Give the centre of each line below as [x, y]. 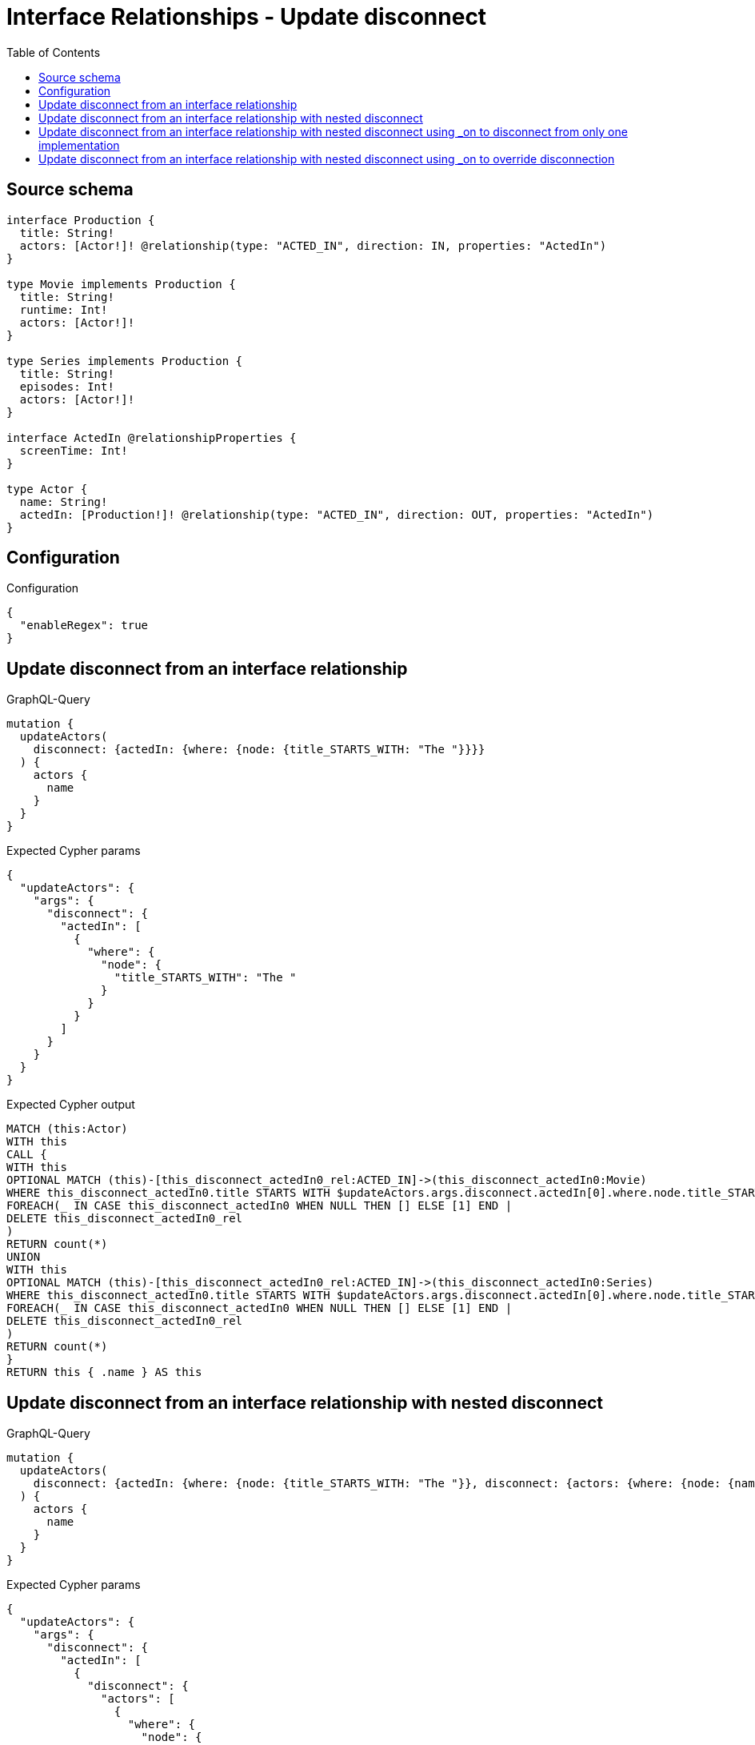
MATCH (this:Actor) [67, 1129]
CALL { [27, 1155]
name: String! [64, 501]
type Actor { [47, 489]
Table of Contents [54, 52]
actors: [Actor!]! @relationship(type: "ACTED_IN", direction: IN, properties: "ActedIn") [313, 245]
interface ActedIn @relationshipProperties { [152, 437]
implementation [79, 145]
